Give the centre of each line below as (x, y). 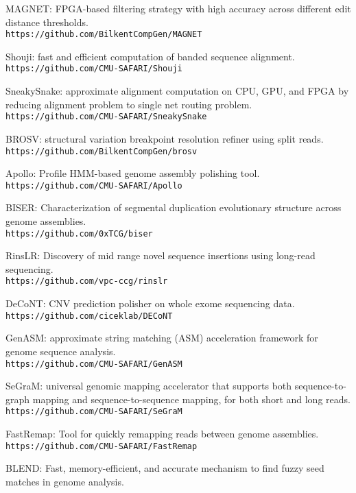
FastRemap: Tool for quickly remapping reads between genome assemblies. (162, 434)
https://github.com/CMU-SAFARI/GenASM (94, 364)
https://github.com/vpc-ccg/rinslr (87, 281)
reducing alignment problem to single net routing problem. (129, 104)
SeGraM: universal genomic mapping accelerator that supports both (149, 386)
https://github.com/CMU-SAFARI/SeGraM (94, 412)
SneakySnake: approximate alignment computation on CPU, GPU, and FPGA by (177, 91)
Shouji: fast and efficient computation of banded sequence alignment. (150, 56)
